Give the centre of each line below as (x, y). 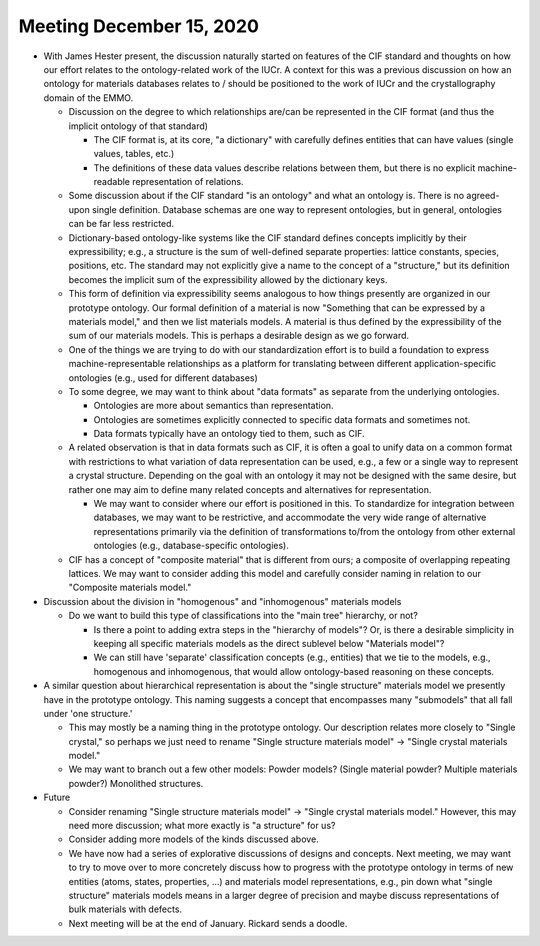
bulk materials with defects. (125, 909)
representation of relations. (187, 182)
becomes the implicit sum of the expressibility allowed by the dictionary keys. (228, 279)
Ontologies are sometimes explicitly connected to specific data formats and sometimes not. (282, 419)
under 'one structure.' (88, 713)
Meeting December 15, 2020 (139, 26)
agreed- (483, 196)
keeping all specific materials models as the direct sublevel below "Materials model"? (269, 643)
